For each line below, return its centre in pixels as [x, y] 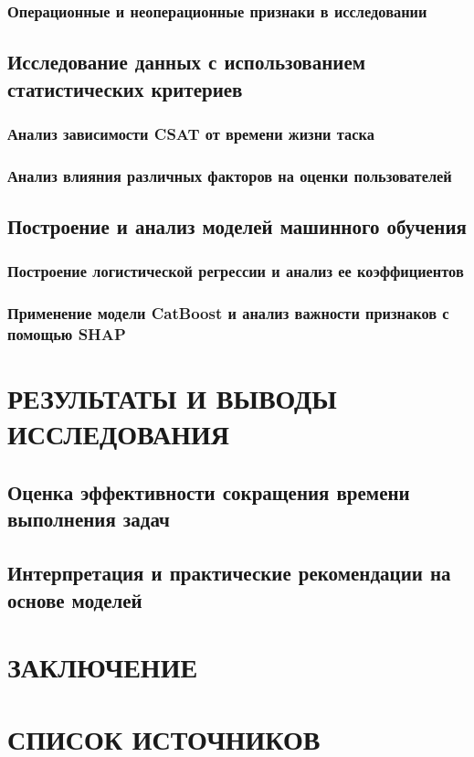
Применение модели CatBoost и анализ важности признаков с [228, 313]
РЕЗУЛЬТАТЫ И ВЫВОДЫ [172, 398]
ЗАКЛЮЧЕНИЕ [103, 667]
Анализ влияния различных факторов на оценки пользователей [230, 175]
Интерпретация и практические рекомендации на [229, 573]
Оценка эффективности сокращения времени [209, 492]
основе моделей [75, 599]
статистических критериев [125, 88]
